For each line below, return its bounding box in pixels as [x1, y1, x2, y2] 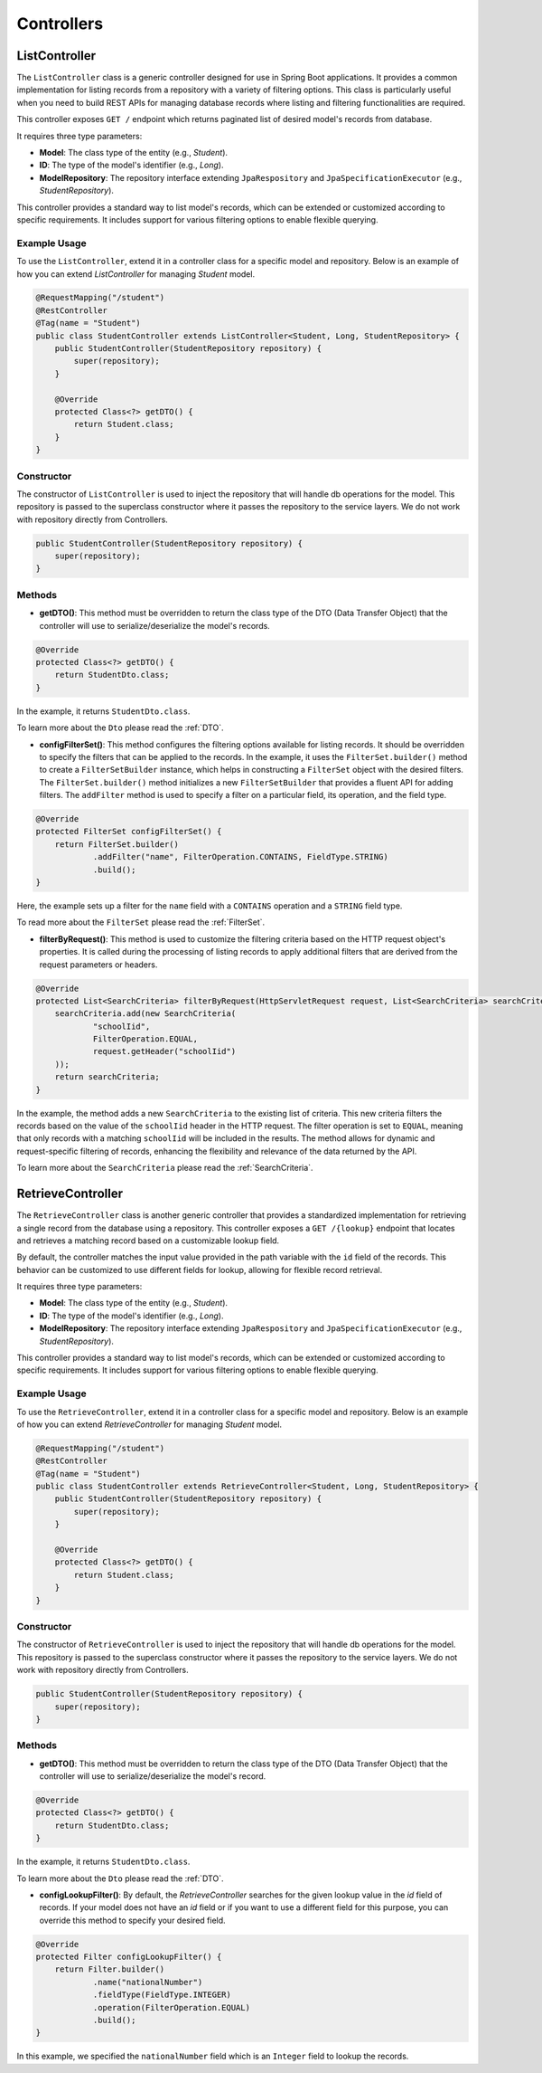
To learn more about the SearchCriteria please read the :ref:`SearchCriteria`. [16, 1163, 313, 1174]
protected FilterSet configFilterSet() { [35, 826, 222, 837]
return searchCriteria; [54, 1072, 160, 1082]
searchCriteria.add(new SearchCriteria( [54, 1009, 237, 1019]
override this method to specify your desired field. [39, 1915, 226, 1926]
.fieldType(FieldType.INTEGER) [92, 1990, 232, 2000]
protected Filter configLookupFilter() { [35, 1952, 222, 1963]
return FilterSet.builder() [54, 839, 180, 850]
